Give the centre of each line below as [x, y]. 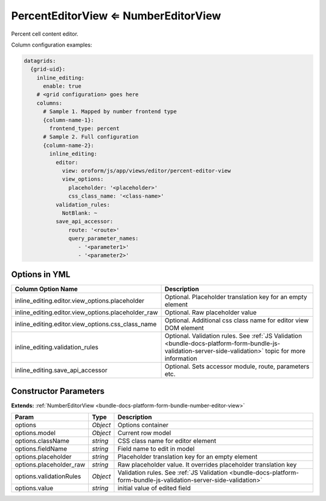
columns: [50, 103]
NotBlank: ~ [80, 213]
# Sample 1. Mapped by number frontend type [110, 112]
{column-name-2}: [69, 145]
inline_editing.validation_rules [57, 347]
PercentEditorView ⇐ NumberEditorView [116, 16]
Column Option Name [46, 289]
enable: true [62, 86]
